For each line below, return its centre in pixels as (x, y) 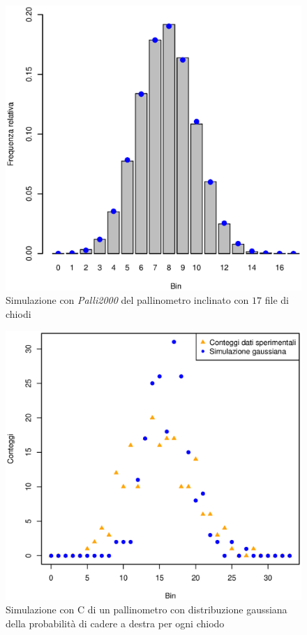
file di (277, 300)
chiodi (18, 314)
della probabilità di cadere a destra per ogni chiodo (115, 623)
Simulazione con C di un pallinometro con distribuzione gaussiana (147, 610)
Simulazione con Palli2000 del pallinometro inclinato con (127, 300)
